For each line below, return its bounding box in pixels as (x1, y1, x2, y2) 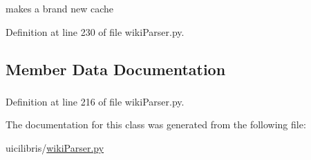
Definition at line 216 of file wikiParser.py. (6, 94, 185, 108)
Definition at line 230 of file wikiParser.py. (6, 24, 185, 39)
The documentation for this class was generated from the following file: (6, 117, 306, 132)
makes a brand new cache (6, 1, 114, 15)
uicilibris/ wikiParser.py (6, 141, 104, 155)
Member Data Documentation (6, 58, 226, 79)
